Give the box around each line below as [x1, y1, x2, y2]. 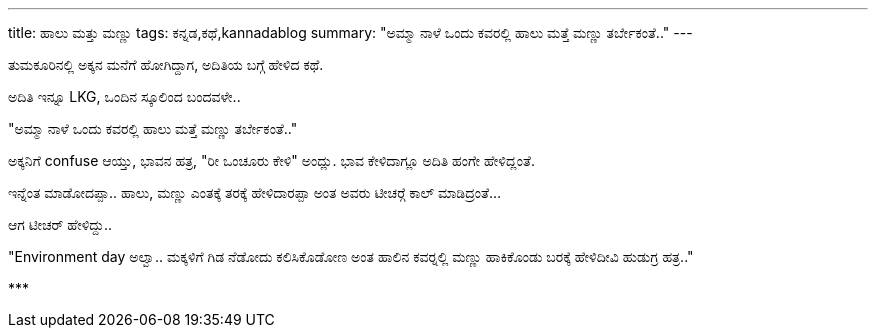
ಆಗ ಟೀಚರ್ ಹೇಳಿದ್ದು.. [8, 216, 113, 233]
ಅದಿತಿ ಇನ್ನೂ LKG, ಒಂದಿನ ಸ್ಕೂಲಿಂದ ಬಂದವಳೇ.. [8, 88, 241, 105]
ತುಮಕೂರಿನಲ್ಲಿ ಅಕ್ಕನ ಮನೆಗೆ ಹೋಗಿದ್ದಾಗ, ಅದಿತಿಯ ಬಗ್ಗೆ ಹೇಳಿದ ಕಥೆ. [8, 56, 324, 73]
